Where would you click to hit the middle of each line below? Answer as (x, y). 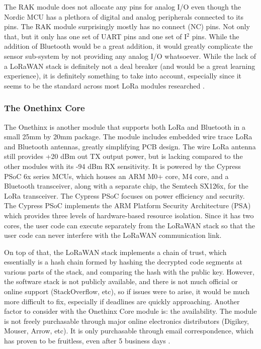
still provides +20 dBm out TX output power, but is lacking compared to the (123, 156)
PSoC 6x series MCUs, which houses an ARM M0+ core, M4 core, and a (116, 176)
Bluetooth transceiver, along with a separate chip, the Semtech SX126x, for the (126, 186)
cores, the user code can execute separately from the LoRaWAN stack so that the (130, 225)
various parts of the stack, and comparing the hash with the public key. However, (129, 271)
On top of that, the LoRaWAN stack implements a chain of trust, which (115, 252)
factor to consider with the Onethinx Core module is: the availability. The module (130, 311)
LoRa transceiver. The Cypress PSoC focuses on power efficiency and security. (124, 195)
